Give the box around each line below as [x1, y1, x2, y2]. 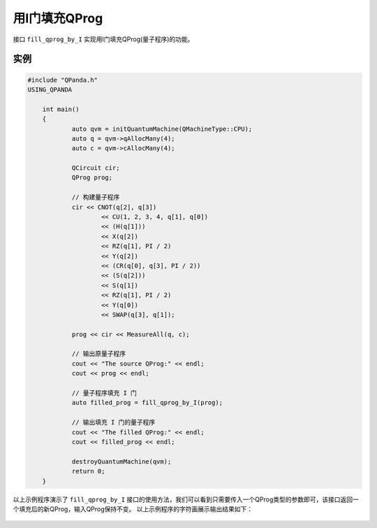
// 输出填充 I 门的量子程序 [71, 418, 156, 427]
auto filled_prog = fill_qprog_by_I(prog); [71, 399, 223, 407]
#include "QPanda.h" [27, 76, 98, 84]
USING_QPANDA [27, 85, 73, 94]
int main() [42, 105, 80, 113]
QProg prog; [71, 173, 113, 182]
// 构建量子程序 [71, 193, 120, 201]
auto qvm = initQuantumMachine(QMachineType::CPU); [71, 124, 253, 133]
